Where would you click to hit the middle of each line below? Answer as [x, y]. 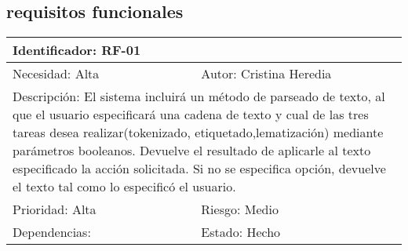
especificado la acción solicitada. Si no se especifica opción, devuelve [199, 169]
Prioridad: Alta [55, 209]
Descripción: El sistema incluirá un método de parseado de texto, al [199, 96]
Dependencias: [52, 232]
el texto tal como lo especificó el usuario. [124, 187]
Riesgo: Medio [240, 209]
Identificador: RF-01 [77, 50]
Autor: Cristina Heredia [266, 74]
